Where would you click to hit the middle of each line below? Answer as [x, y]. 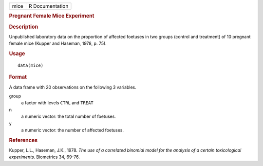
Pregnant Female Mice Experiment [52, 16]
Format [18, 77]
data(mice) [31, 65]
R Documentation [48, 6]
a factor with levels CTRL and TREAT [57, 103]
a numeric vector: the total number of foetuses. [69, 116]
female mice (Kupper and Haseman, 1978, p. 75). [58, 43]
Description [24, 27]
